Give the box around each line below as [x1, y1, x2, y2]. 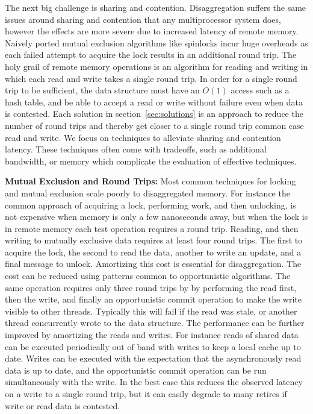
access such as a [231, 84, 290, 96]
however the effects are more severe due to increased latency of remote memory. [5, 25, 299, 37]
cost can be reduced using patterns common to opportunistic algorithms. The [5, 269, 291, 282]
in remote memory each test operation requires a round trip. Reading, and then [5, 222, 299, 234]
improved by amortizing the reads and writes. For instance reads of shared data [5, 328, 299, 341]
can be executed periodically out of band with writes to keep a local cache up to [5, 340, 301, 353]
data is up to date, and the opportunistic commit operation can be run [5, 363, 267, 376]
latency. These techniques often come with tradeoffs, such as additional [5, 143, 267, 155]
